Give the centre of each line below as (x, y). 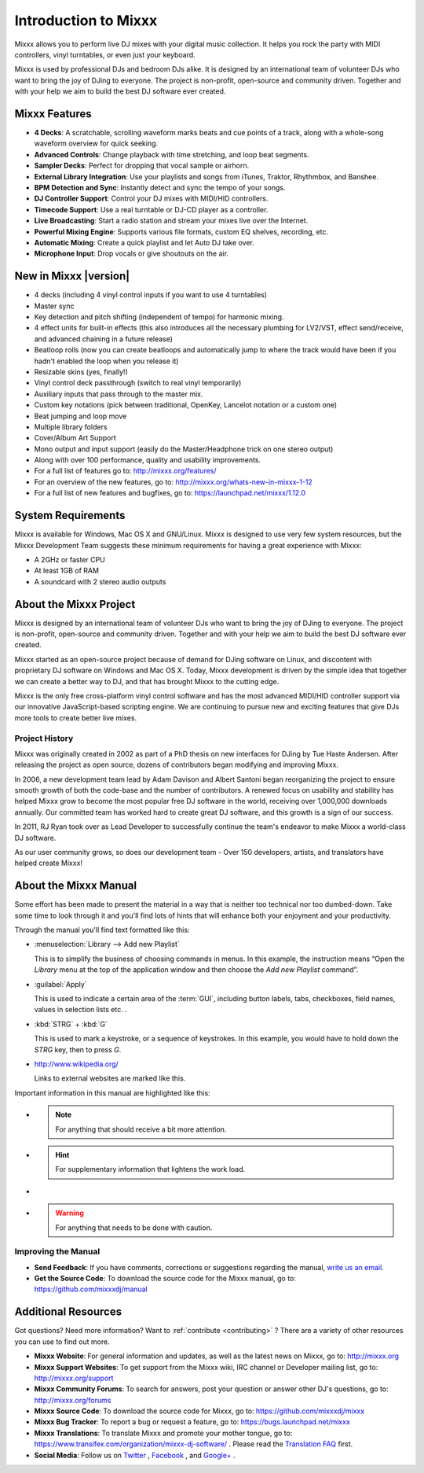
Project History (44, 738)
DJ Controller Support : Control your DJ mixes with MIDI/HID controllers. (151, 199)
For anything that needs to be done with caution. (134, 1228)
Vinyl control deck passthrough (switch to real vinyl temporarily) (138, 383)
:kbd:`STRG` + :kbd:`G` (71, 1024)
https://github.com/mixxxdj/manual (91, 1289)
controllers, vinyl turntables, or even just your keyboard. (105, 54)
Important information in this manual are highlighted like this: (113, 1092)
